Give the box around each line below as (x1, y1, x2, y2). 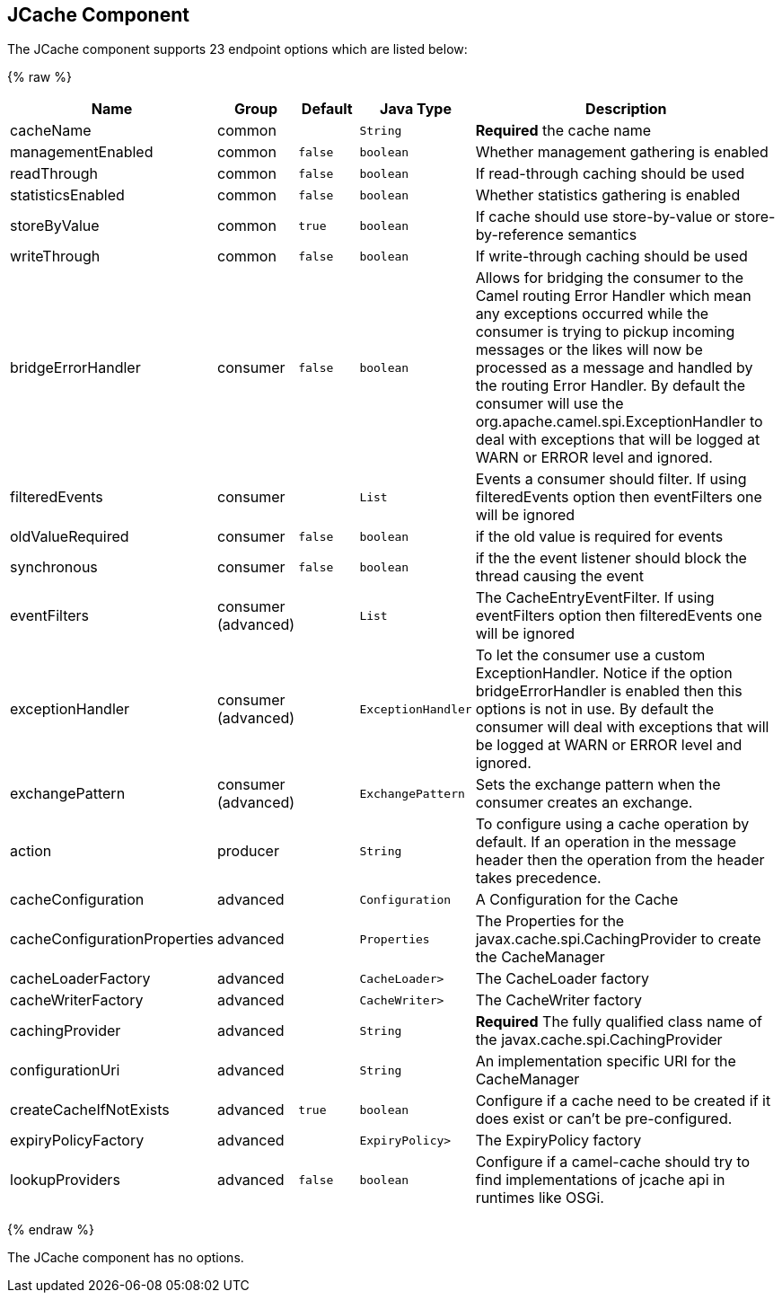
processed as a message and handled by (475, 358, 753, 377)
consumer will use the (475, 394, 624, 413)
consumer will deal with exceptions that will (475, 718, 769, 737)
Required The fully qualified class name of (475, 1013, 763, 1031)
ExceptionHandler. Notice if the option (475, 664, 733, 683)
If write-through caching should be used (475, 247, 748, 266)
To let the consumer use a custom (475, 646, 706, 665)
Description (585, 100, 667, 119)
